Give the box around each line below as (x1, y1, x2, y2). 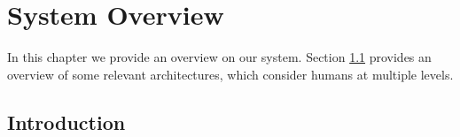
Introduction (7, 108, 126, 135)
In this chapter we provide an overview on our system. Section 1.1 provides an (7, 48, 432, 66)
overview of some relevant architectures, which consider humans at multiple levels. (7, 65, 454, 83)
